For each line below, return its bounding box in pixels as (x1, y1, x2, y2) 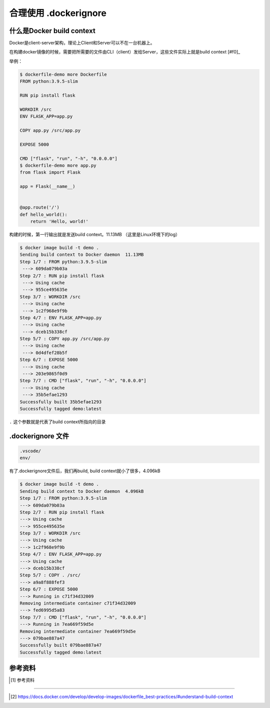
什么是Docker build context (9, 27, 96, 35)
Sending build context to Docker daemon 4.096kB (19, 488, 144, 494)
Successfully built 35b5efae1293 (19, 399, 102, 405)
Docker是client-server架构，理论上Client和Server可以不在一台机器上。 (9, 40, 155, 46)
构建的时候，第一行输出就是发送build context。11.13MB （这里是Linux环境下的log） (9, 232, 180, 238)
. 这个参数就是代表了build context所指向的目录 (9, 418, 106, 425)
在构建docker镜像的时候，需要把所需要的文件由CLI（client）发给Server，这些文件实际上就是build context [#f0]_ (9, 49, 240, 55)
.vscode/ (19, 448, 41, 454)
